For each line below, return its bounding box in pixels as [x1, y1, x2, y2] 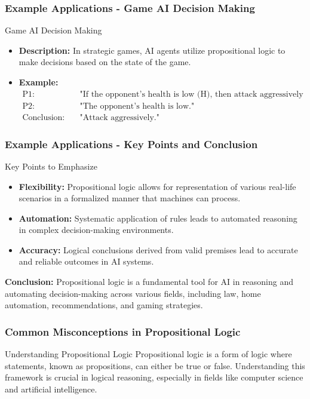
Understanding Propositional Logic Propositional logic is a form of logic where [5, 348, 292, 360]
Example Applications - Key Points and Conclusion [5, 136, 258, 151]
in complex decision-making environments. [19, 223, 174, 236]
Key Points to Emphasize [5, 159, 97, 172]
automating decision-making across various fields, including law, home [5, 287, 261, 299]
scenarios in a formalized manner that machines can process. [19, 192, 241, 204]
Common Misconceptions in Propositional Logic [5, 324, 241, 339]
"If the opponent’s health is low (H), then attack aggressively [79, 90, 303, 99]
